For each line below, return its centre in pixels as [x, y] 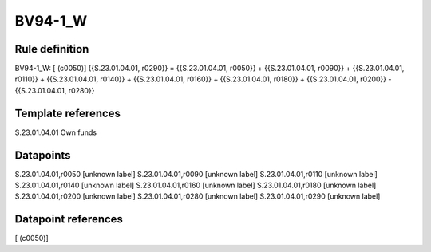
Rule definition [52, 49]
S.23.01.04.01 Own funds [56, 132]
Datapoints [43, 155]
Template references [68, 113]
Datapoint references [69, 219]
